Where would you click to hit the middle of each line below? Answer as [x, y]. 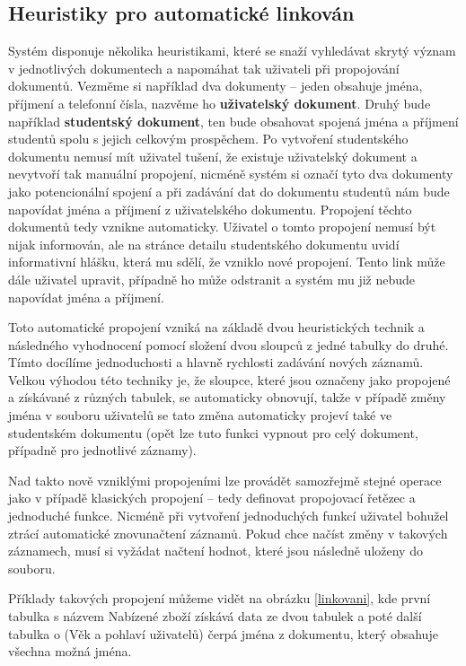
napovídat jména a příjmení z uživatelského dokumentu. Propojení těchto [210, 209]
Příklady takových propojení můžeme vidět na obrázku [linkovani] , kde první [220, 598]
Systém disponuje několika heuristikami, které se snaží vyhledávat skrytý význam [232, 51]
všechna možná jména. [70, 651]
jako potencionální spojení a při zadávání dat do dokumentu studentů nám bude [229, 191]
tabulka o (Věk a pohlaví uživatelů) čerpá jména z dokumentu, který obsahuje [223, 633]
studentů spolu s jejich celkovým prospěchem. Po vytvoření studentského [208, 139]
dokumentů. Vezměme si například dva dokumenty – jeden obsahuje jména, [215, 86]
